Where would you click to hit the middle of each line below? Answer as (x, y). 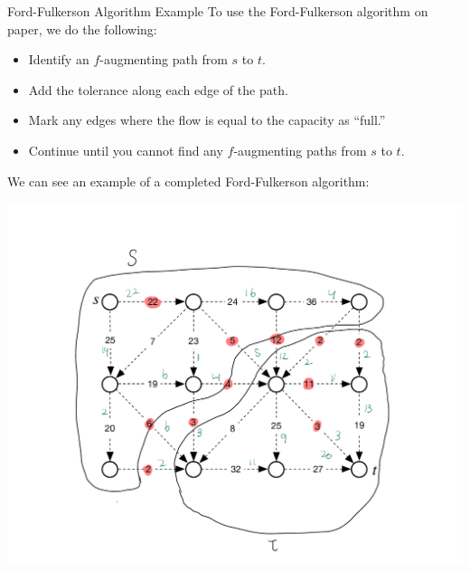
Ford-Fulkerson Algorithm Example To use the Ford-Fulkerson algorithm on (218, 11)
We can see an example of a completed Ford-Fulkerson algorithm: (188, 181)
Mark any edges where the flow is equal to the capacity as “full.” (207, 120)
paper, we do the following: (82, 29)
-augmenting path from (164, 59)
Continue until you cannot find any (126, 150)
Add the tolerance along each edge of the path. (158, 89)
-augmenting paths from (300, 150)
